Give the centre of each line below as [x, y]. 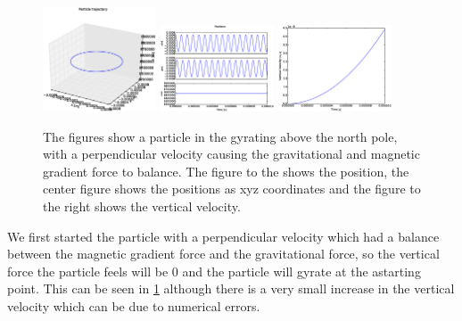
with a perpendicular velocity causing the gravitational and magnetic [231, 154]
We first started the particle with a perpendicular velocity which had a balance [223, 236]
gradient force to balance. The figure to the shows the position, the [226, 171]
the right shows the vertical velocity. [142, 206]
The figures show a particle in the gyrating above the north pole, [220, 136]
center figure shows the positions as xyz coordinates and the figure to [232, 189]
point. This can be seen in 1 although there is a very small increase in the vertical [231, 288]
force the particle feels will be [88, 271]
